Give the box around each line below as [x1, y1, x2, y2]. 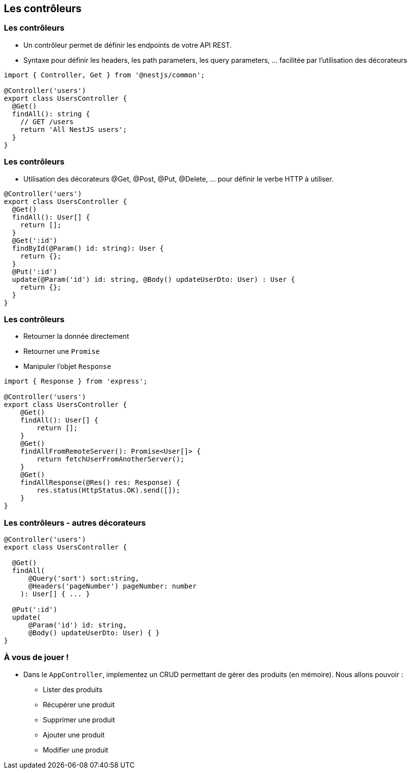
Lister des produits [43, 685, 103, 694]
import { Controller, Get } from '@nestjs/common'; [4, 71, 205, 79]
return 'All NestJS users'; [20, 125, 127, 133]
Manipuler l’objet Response [23, 362, 111, 371]
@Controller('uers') [4, 189, 82, 198]
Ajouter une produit [43, 730, 105, 739]
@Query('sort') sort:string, [28, 574, 140, 583]
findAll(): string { [12, 110, 90, 118]
